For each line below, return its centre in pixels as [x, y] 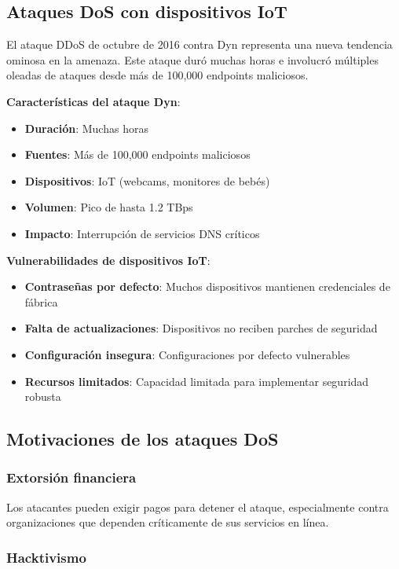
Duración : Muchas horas [86, 128]
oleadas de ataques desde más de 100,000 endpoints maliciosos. [157, 75]
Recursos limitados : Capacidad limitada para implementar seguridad [197, 381]
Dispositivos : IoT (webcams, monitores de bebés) [147, 180]
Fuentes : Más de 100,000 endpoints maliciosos [137, 154]
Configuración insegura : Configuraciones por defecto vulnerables [187, 354]
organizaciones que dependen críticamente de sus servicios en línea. [168, 522]
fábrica [41, 301]
